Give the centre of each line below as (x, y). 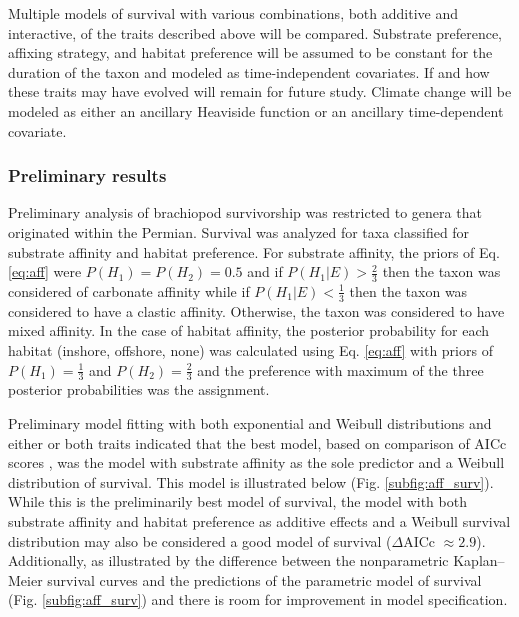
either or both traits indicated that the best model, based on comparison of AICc (257, 442)
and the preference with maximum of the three (340, 369)
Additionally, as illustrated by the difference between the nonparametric (228, 560)
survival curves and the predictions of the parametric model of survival (264, 579)
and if (265, 271)
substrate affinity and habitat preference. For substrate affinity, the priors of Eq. (254, 251)
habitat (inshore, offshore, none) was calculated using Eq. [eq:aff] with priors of (250, 350)
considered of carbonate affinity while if (129, 290)
